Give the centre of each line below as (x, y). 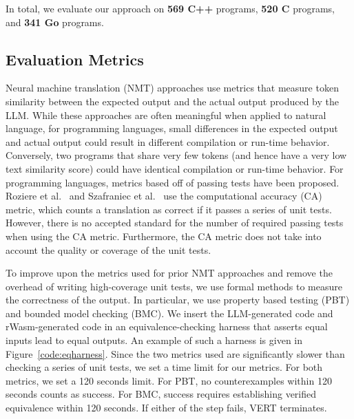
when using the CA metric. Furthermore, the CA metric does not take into (164, 236)
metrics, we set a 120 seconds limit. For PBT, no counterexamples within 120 (169, 380)
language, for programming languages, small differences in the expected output (172, 128)
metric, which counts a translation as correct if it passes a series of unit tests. (169, 209)
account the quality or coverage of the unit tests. (108, 249)
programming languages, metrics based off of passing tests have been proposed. (173, 182)
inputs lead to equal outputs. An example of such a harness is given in (154, 340)
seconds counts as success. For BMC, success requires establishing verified (161, 394)
